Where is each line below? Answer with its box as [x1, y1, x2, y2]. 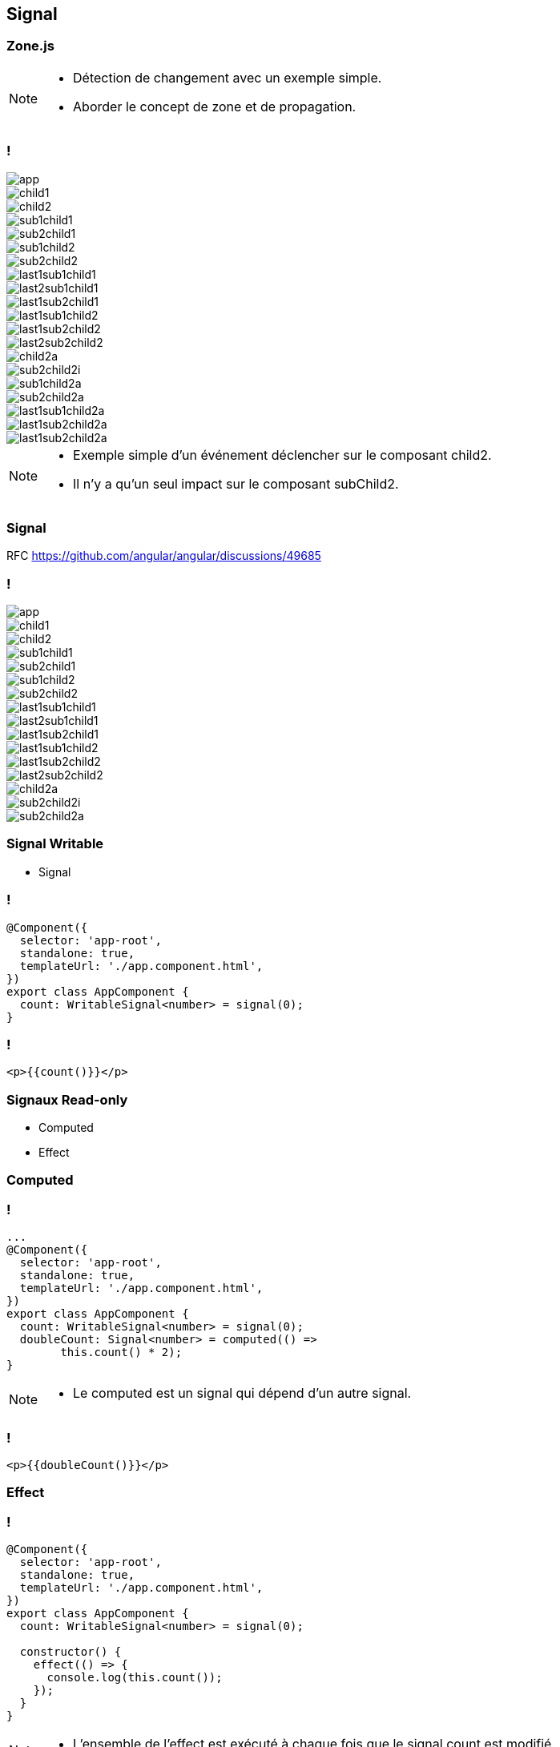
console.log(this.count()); [46, 1671, 223, 1685]
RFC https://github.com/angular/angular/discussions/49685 [6, 549, 321, 563]
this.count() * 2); [60, 1346, 183, 1359]
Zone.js [6, 38, 54, 54]
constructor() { [19, 1645, 122, 1659]
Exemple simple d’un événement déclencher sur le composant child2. [73, 446, 492, 463]
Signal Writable [6, 835, 104, 852]
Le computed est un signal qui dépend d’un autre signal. [73, 1385, 412, 1402]
